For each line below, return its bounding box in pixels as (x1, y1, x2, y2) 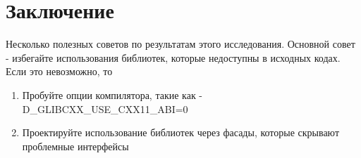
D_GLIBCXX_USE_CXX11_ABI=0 (22, 101, 188, 116)
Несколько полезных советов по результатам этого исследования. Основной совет (6, 37, 355, 51)
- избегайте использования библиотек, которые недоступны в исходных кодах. (6, 50, 341, 65)
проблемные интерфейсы (22, 138, 129, 153)
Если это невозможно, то (6, 64, 113, 79)
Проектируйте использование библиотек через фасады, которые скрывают (22, 125, 340, 140)
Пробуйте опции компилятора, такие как (22, 87, 196, 102)
